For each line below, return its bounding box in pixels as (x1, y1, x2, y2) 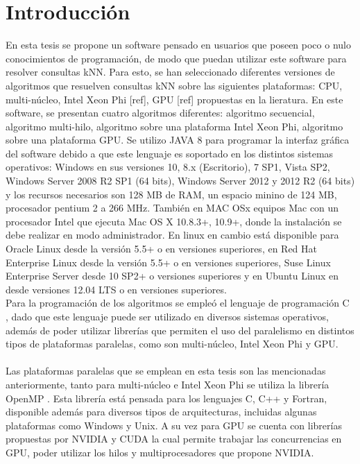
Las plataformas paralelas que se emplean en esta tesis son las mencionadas (6, 363, 326, 378)
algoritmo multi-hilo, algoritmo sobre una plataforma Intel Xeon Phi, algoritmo (6, 119, 343, 133)
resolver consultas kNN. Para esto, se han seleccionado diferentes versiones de (6, 65, 335, 79)
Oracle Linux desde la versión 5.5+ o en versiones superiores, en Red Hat (6, 241, 318, 256)
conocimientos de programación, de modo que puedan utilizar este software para (6, 51, 347, 65)
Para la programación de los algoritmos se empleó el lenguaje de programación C (6, 295, 350, 310)
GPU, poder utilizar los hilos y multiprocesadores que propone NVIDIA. (6, 445, 314, 459)
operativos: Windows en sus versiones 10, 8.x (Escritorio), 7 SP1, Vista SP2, (6, 160, 330, 174)
